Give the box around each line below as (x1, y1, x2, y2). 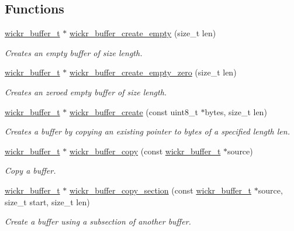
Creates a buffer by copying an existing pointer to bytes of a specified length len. (5, 125, 290, 137)
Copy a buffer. (5, 164, 56, 177)
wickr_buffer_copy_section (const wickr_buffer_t (69, 184, 251, 196)
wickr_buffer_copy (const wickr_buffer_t (69, 144, 221, 157)
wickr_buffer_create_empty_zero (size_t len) (69, 66, 237, 78)
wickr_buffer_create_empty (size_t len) (69, 27, 216, 39)
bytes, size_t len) (205, 105, 267, 118)
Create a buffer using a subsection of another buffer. (5, 215, 191, 227)
